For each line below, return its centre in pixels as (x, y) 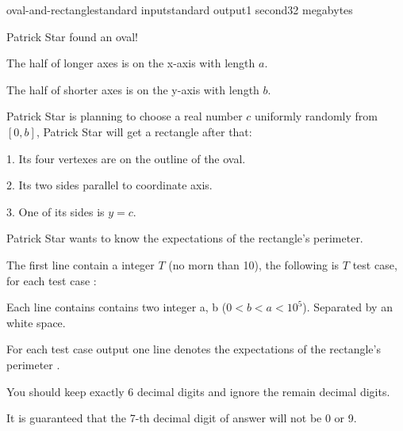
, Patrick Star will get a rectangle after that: (144, 131)
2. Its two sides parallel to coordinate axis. (109, 185)
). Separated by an (347, 307)
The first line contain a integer (81, 264)
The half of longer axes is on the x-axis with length (131, 63)
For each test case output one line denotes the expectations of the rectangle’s (194, 349)
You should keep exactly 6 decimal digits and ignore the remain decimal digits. (198, 391)
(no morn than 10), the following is (254, 264)
